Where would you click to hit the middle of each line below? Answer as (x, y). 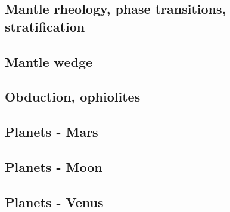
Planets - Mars (52, 132)
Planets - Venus (54, 202)
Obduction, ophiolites (73, 96)
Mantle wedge (49, 61)
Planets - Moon (54, 166)
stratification (45, 26)
